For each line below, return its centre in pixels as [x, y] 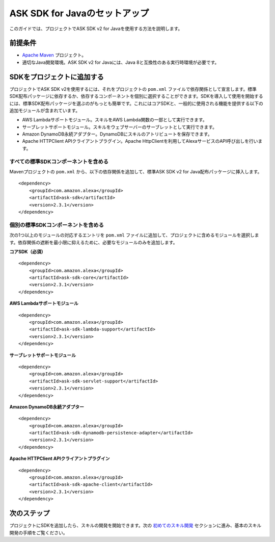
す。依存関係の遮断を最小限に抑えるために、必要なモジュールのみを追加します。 [93, 242]
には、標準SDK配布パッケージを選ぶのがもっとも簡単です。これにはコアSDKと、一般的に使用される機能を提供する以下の [136, 103]
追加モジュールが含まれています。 [45, 110]
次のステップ [30, 513]
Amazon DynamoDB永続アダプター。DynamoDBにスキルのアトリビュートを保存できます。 [117, 134]
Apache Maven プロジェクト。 [54, 55]
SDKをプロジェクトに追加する [57, 77]
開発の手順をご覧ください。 [38, 532]
